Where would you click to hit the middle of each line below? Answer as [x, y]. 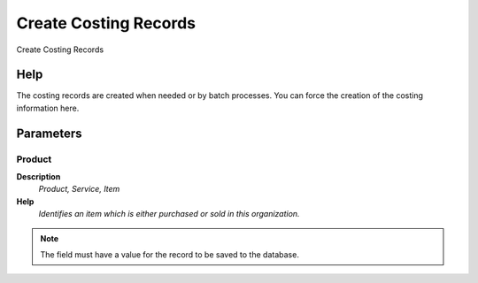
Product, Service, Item [79, 189]
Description [39, 176]
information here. [48, 108]
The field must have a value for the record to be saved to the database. [170, 254]
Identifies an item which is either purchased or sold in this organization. [169, 214]
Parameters [49, 133]
